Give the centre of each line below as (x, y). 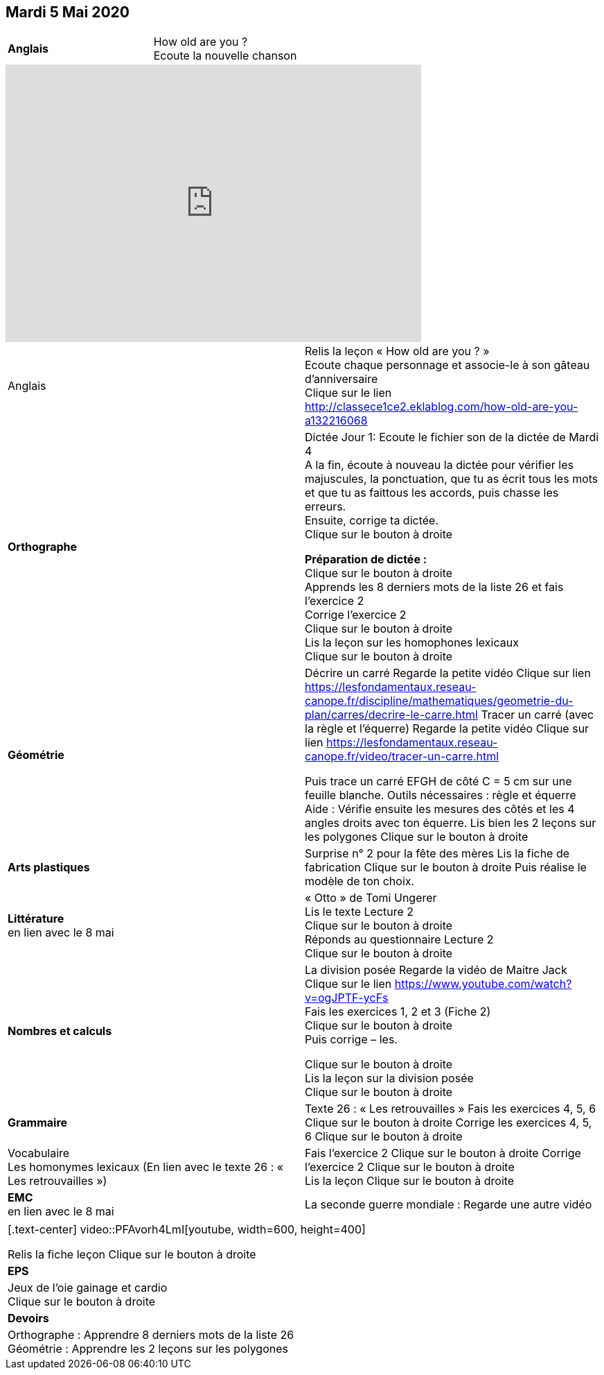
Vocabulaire (39, 1153)
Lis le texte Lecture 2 (359, 912)
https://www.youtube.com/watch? (483, 984)
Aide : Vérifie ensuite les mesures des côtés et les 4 (440, 809)
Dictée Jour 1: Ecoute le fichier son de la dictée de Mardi (452, 437)
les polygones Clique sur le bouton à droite (417, 837)
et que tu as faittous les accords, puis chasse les (432, 493)
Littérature (36, 919)
